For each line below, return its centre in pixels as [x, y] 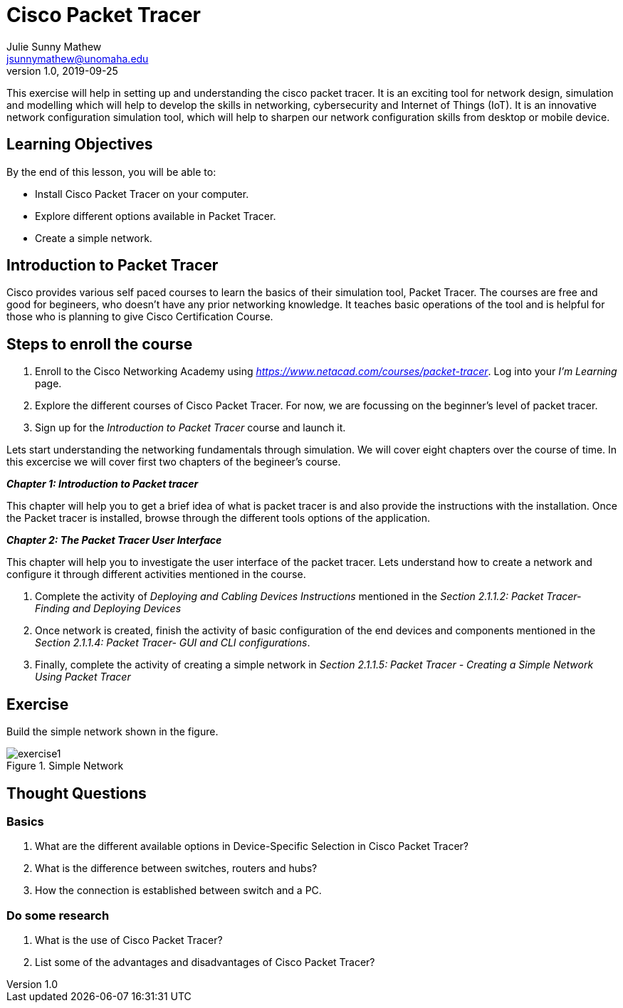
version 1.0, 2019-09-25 [62, 70]
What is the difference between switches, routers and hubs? [176, 868]
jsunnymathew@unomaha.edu [78, 58]
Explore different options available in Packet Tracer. [156, 216]
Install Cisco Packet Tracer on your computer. [142, 194]
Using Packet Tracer [83, 677]
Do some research [58, 915]
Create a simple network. [94, 238]
